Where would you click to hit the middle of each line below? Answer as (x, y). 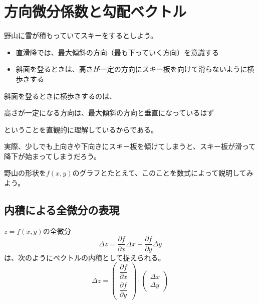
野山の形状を (25, 173)
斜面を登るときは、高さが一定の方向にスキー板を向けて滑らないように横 (135, 69)
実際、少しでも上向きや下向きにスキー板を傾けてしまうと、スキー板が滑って (130, 146)
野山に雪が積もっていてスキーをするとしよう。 (81, 35)
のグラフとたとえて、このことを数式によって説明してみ (163, 173)
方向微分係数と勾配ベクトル (95, 11)
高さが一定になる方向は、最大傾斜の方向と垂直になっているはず (109, 113)
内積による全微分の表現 (62, 210)
